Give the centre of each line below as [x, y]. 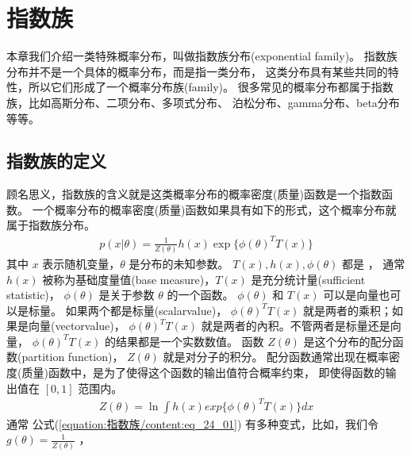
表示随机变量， [81, 263]
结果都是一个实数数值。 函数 [190, 341]
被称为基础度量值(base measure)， [129, 279]
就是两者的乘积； [348, 310]
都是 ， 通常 [374, 263]
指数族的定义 [56, 161]
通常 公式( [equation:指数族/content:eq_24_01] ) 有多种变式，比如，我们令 [193, 423]
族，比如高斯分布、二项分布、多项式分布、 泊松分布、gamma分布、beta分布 [203, 102]
